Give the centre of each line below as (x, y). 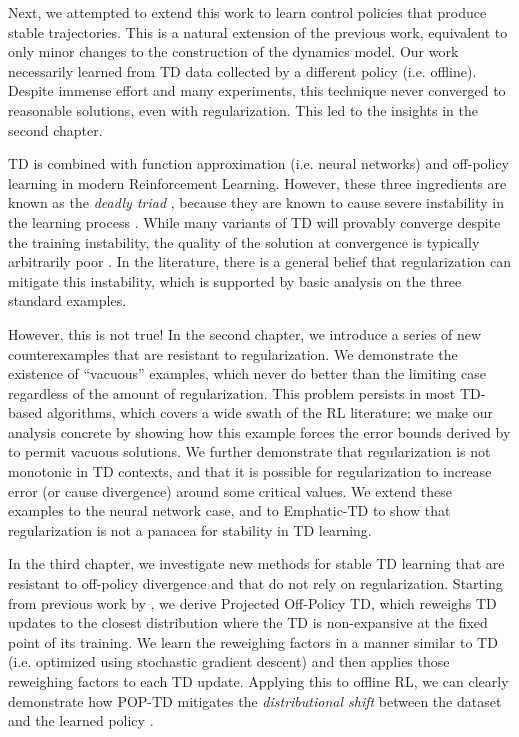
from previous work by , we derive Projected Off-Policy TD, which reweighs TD (252, 602)
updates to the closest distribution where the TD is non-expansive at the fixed (248, 622)
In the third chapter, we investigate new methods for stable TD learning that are (256, 563)
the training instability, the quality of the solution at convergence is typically (244, 241)
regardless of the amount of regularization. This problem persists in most (232, 392)
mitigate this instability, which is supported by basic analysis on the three (235, 280)
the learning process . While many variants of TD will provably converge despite (254, 221)
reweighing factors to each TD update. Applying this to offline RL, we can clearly (258, 681)
